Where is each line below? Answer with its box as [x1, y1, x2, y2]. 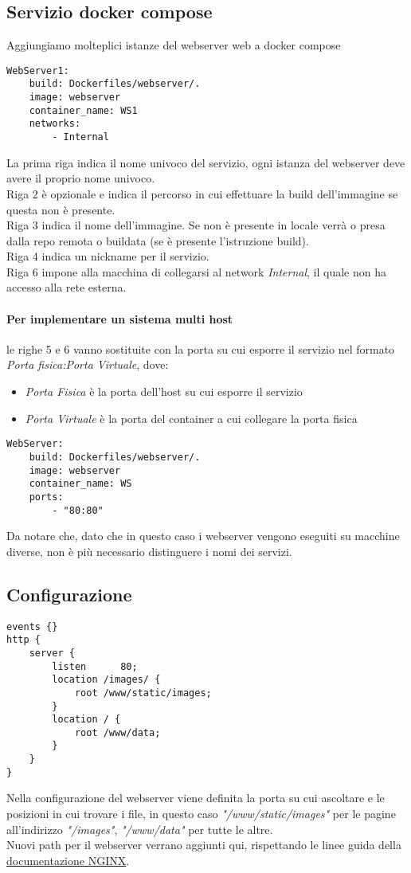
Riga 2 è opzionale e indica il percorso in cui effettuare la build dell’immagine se [6, 185, 398, 202]
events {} [6, 620, 58, 632]
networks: [29, 118, 81, 130]
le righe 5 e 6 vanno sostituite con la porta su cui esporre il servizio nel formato [6, 340, 395, 357]
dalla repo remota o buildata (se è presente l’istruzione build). [6, 232, 309, 249]
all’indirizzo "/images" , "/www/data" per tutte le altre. [6, 820, 273, 837]
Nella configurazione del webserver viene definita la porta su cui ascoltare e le [6, 789, 385, 806]
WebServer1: [6, 65, 69, 76]
